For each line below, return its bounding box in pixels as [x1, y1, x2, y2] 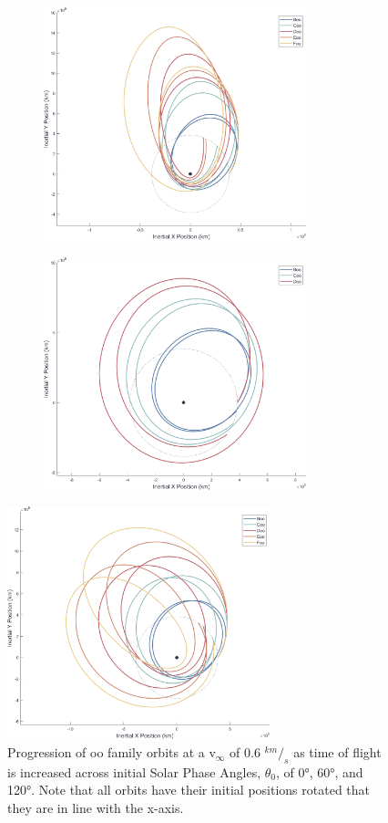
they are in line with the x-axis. [7, 798, 184, 818]
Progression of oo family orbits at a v [7, 743, 216, 762]
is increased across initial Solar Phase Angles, [7, 762, 261, 781]
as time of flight [293, 743, 382, 762]
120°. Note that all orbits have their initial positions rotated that [7, 780, 371, 799]
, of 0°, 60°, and [275, 762, 363, 781]
